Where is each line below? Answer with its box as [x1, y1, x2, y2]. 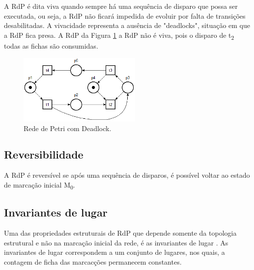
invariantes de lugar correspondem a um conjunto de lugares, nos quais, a [4, 247, 225, 257]
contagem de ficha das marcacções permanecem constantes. [4, 257, 182, 267]
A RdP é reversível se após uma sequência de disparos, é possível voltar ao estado [4, 170, 250, 180]
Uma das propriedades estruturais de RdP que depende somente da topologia [4, 228, 237, 238]
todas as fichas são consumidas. [4, 40, 98, 51]
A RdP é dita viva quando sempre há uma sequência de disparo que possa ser [4, 1, 238, 11]
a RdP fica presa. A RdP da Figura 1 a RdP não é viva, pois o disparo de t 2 [4, 29, 234, 41]
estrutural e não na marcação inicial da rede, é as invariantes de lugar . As [4, 237, 228, 247]
